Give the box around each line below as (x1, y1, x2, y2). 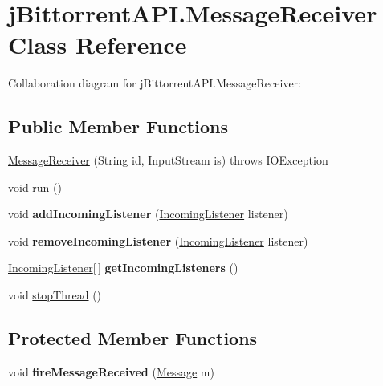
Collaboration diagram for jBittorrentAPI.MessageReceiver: (8, 75, 301, 91)
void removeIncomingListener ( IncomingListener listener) (8, 232, 308, 249)
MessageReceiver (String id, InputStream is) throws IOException (8, 152, 328, 169)
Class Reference (8, 28, 187, 61)
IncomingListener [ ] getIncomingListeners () (8, 259, 238, 276)
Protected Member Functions (8, 326, 258, 351)
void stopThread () (8, 286, 102, 303)
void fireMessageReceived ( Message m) (8, 363, 214, 380)
